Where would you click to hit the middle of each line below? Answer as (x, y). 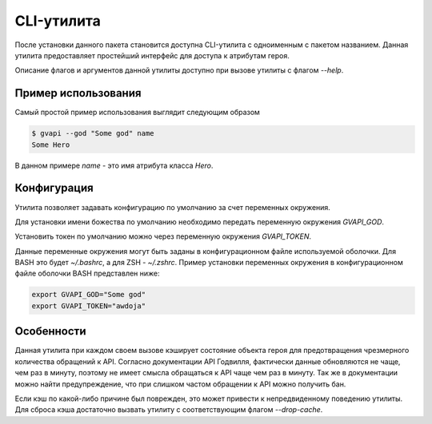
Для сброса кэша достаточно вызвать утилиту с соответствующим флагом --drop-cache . (169, 410)
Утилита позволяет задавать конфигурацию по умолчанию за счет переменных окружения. (173, 207)
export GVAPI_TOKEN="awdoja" (89, 306)
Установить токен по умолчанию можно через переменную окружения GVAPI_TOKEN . (163, 236)
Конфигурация (54, 188)
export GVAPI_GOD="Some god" (89, 295)
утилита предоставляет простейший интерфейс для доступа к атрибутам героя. (152, 55)
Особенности (50, 331)
